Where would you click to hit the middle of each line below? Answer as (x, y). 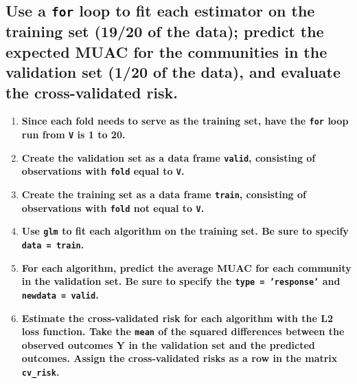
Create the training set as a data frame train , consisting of (164, 194)
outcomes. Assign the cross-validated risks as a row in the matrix (180, 358)
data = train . (53, 244)
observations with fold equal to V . (103, 171)
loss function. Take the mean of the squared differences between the (183, 331)
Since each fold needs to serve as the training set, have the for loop (185, 121)
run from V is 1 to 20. (73, 134)
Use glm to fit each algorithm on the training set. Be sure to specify (185, 231)
